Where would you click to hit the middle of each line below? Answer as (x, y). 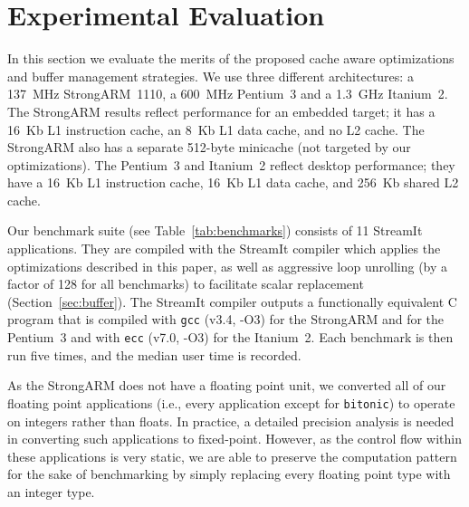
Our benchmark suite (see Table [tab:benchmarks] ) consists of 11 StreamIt (215, 230)
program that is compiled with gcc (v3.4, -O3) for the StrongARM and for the (226, 319)
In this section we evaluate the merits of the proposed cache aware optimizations (231, 58)
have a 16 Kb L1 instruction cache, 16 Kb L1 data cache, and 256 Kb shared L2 (233, 182)
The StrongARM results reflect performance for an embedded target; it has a (221, 111)
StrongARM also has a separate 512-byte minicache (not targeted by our (209, 147)
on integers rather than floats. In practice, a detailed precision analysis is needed (231, 421)
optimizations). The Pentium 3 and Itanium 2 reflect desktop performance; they (231, 164)
